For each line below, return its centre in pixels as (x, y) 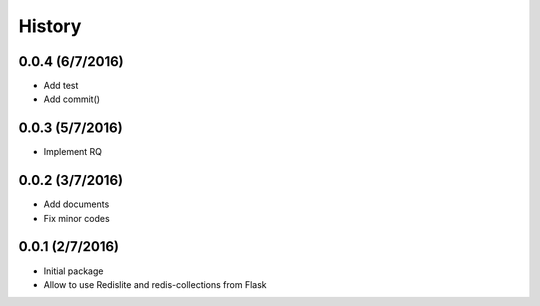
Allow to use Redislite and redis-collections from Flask (155, 284)
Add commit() (71, 99)
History (50, 26)
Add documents (76, 204)
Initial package (73, 271)
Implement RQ (73, 152)
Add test (61, 86)
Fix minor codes (76, 218)
